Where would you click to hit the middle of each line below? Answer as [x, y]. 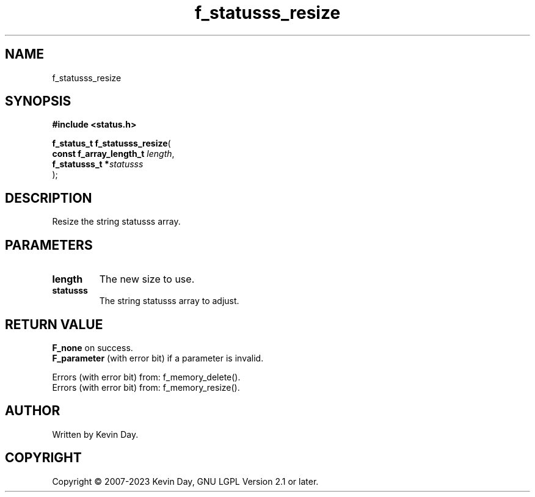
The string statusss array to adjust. [169, 301]
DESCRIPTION [49, 198]
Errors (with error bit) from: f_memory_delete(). [146, 377]
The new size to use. [147, 279]
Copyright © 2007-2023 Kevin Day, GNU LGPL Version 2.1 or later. [185, 481]
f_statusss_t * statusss [98, 164]
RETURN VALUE [54, 324]
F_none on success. [93, 347]
